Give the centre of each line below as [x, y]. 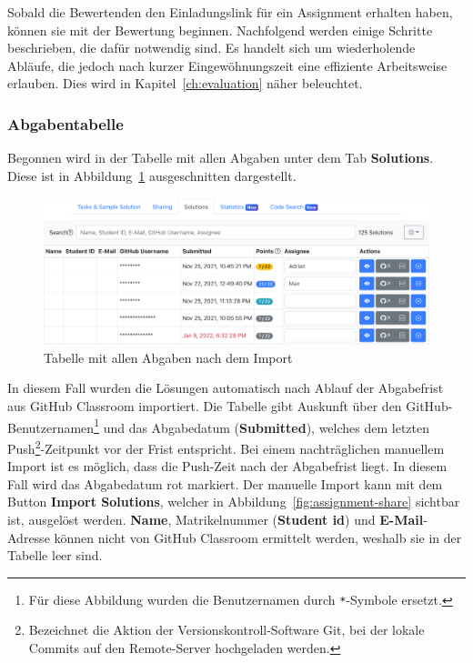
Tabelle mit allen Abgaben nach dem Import [168, 357]
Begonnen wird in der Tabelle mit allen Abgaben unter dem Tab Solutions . [221, 158]
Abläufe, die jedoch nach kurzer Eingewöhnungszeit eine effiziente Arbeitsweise [227, 65]
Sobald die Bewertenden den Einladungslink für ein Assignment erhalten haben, [230, 12]
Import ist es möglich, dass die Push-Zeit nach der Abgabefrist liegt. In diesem [227, 466]
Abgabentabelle [65, 123]
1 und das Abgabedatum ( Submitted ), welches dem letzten [262, 426]
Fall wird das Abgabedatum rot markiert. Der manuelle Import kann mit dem [225, 483]
